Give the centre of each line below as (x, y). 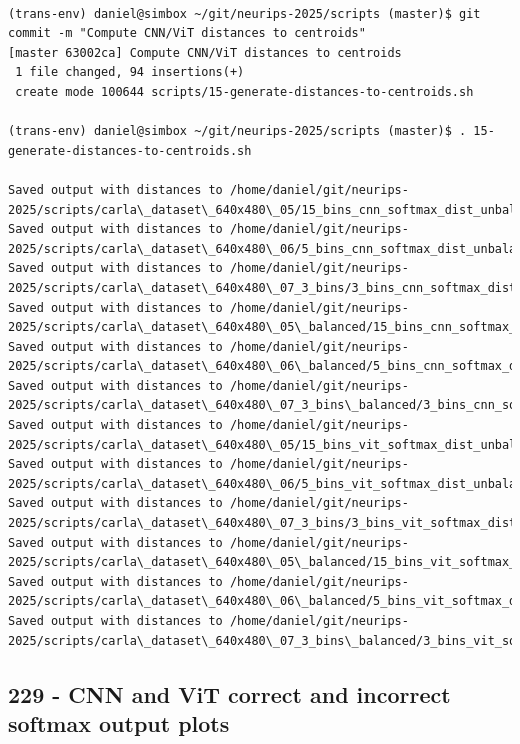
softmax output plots (119, 722)
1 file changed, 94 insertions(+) (130, 72)
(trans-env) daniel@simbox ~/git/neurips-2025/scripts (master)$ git (244, 13)
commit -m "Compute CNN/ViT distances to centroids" (187, 33)
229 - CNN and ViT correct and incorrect (229, 693)
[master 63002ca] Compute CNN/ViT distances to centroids (205, 52)
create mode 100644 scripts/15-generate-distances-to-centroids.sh (244, 91)
